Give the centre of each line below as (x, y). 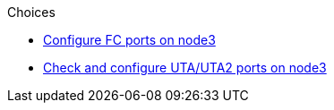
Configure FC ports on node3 (129, 40)
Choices (31, 12)
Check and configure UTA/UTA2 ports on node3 (185, 68)
